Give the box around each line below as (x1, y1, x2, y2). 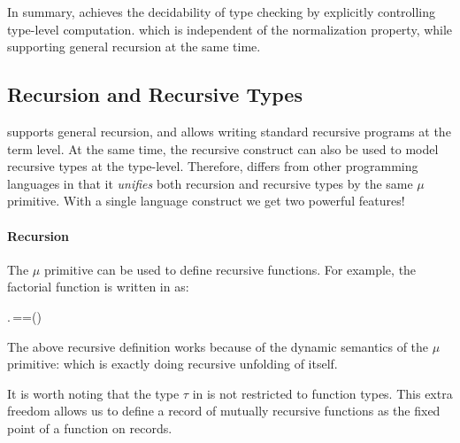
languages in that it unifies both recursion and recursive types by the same (7, 174, 413, 192)
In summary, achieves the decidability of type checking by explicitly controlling (7, 3, 436, 20)
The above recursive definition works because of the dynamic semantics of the (7, 337, 429, 355)
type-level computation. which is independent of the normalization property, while (7, 19, 453, 38)
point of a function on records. (7, 418, 172, 437)
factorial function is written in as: (7, 277, 189, 296)
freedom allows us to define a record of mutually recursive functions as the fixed (7, 401, 441, 420)
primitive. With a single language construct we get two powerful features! (7, 191, 405, 210)
